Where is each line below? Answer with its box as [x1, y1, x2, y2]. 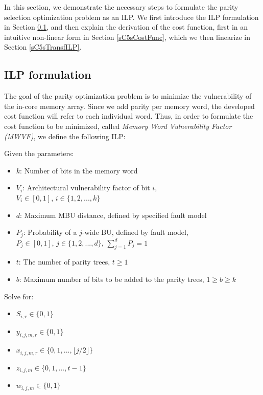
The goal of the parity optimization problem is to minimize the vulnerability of [4, 91, 252, 101]
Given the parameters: [4, 148, 74, 159]
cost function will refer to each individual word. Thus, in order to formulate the [4, 111, 253, 121]
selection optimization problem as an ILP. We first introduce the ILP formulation [4, 11, 259, 22]
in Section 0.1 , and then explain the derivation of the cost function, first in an [4, 21, 248, 32]
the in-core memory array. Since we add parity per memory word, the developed [4, 100, 255, 111]
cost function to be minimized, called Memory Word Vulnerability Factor [4, 120, 232, 131]
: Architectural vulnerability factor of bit [22, 182, 150, 193]
